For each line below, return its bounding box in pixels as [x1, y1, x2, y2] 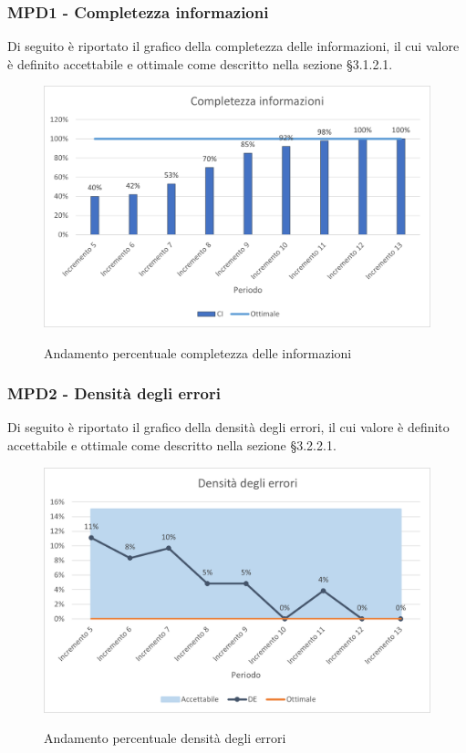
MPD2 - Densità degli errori [7, 382, 221, 405]
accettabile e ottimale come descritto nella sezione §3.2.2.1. [7, 435, 337, 454]
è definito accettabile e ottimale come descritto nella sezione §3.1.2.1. [7, 54, 393, 73]
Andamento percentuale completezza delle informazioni [44, 343, 352, 362]
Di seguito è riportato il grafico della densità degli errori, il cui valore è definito [7, 418, 450, 437]
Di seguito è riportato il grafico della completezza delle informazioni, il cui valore [7, 36, 460, 56]
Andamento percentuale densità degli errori [44, 728, 286, 748]
